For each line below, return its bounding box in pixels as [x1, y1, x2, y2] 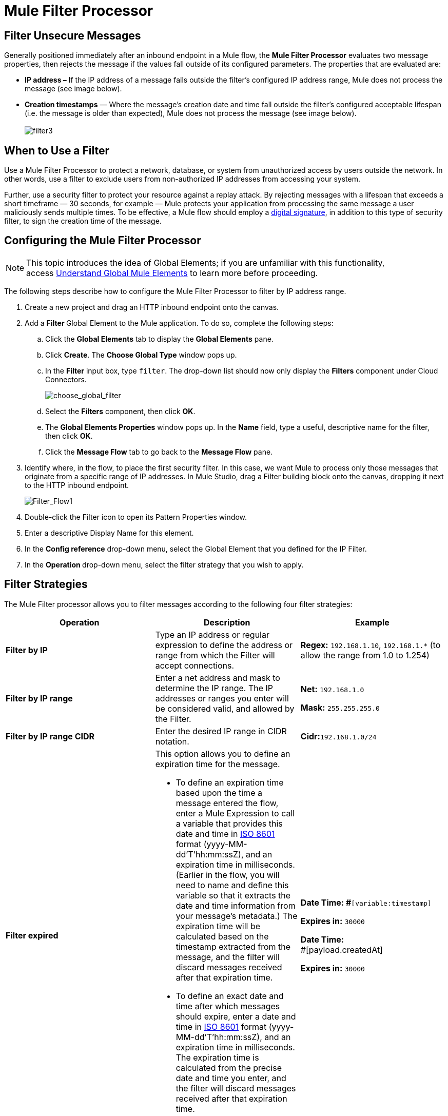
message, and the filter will [176, 951, 280, 962]
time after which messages [176, 1001, 280, 1011]
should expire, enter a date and [176, 1011, 296, 1022]
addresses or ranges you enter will [155, 693, 289, 703]
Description [204, 617, 250, 628]
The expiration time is [176, 1052, 259, 1063]
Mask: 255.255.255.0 [300, 702, 380, 713]
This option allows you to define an [155, 748, 290, 759]
